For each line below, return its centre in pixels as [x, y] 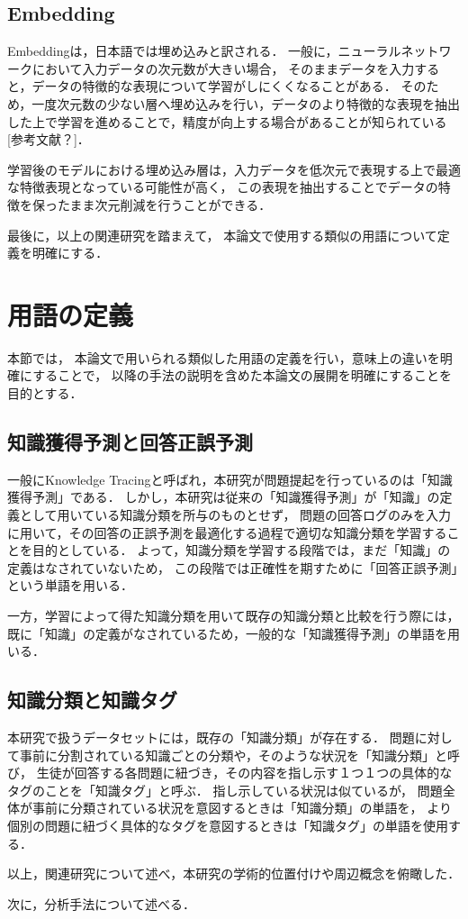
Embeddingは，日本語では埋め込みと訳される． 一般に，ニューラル [204, 51]
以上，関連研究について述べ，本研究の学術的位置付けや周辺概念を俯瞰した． [234, 874]
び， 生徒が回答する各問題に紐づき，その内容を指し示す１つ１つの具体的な [230, 773]
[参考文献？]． [49, 139]
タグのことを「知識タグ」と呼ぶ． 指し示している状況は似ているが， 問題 [225, 790]
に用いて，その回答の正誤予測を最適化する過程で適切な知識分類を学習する [227, 532]
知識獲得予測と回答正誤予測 [130, 442]
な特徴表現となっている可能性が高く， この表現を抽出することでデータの [223, 187]
